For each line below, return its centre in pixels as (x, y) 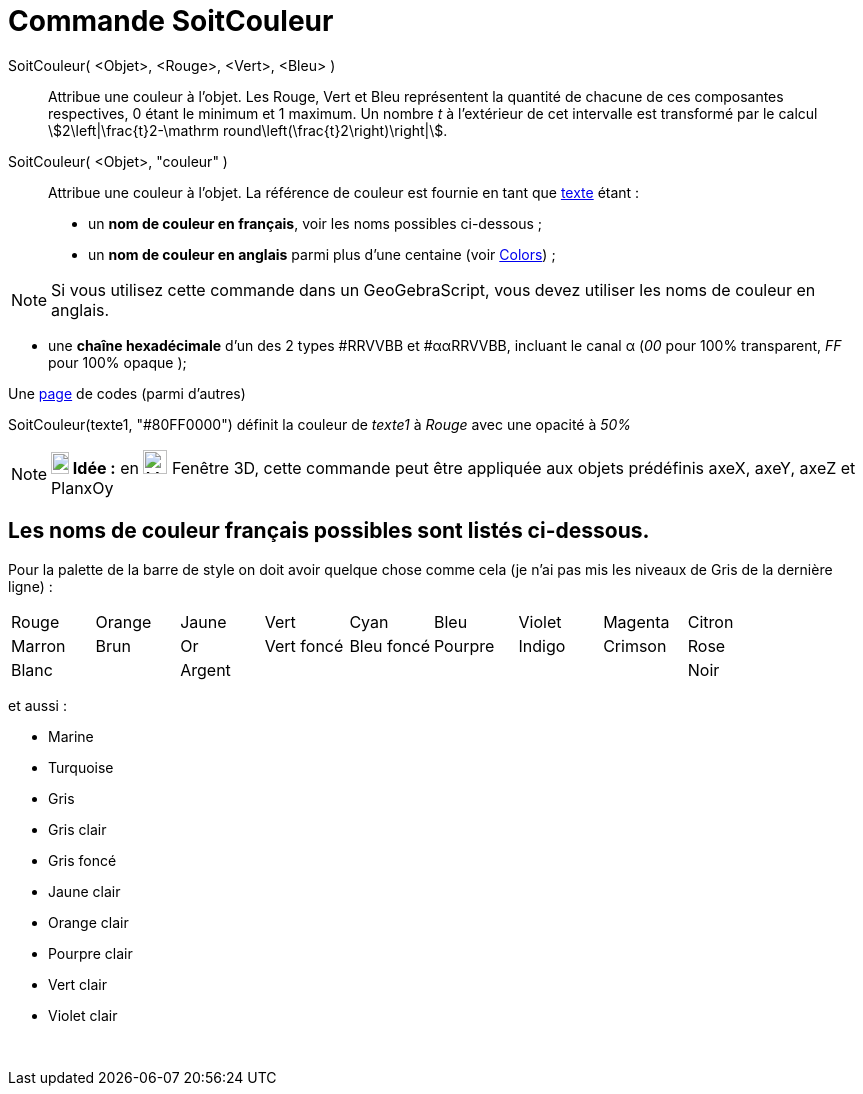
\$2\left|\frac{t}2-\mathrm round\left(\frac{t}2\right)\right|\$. (248, 130)
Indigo (542, 645)
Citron (710, 621)
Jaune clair (84, 891)
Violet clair (83, 1015)
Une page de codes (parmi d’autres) (127, 393)
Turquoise (81, 767)
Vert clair (78, 984)
